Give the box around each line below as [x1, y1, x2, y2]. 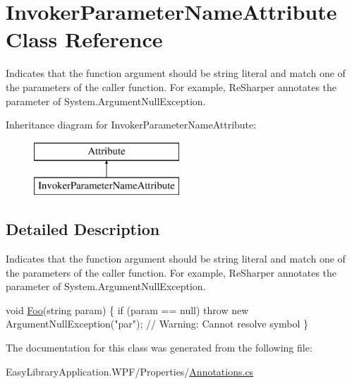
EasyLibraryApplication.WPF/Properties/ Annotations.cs [6, 364, 254, 378]
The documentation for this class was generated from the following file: [6, 340, 312, 355]
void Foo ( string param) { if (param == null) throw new [6, 302, 249, 317]
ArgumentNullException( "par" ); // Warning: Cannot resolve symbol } [6, 316, 309, 331]
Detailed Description [6, 218, 160, 240]
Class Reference [6, 25, 163, 54]
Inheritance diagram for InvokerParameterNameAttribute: [6, 117, 257, 132]
